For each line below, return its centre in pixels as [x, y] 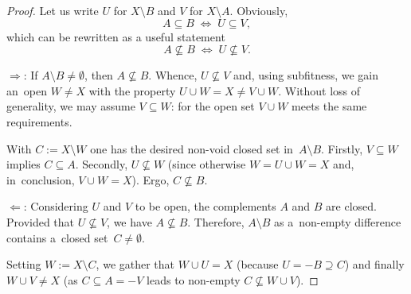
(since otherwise [207, 164]
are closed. [351, 206]
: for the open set [213, 106]
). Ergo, [151, 179]
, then [99, 75]
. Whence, [173, 75]
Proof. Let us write [53, 10]
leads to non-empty [194, 279]
